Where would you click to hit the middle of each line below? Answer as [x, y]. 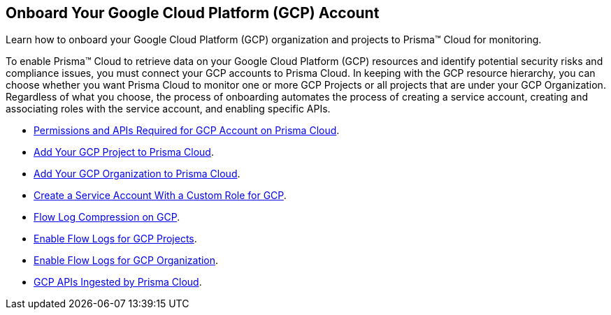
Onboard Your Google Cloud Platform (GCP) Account [193, 13]
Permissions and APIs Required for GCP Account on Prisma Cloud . [187, 131]
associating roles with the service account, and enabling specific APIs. [168, 109]
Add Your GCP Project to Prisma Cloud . [124, 152]
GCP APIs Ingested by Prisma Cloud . [118, 282]
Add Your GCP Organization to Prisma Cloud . [137, 174]
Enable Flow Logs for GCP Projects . [115, 239]
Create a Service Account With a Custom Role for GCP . [160, 196]
